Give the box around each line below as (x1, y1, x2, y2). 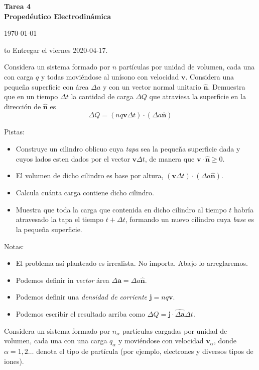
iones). (4, 355, 24, 366)
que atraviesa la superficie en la (149, 91, 246, 102)
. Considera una (185, 71, 234, 82)
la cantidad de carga (71, 91, 134, 102)
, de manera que (145, 153, 195, 164)
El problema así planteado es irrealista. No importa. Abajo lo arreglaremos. (16, 258, 248, 268)
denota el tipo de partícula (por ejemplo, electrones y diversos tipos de (36, 346, 253, 356)
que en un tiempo (4, 91, 58, 102)
